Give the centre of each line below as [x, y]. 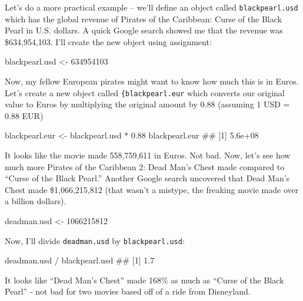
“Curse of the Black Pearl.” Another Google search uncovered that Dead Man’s [147, 178]
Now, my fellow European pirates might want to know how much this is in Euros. [152, 81]
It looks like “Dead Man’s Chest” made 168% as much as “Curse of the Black [144, 280]
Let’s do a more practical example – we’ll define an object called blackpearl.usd [151, 7]
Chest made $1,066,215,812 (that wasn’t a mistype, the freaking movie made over [152, 189]
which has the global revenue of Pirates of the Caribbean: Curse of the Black [143, 18]
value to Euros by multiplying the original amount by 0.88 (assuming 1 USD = [147, 104]
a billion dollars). [36, 201]
